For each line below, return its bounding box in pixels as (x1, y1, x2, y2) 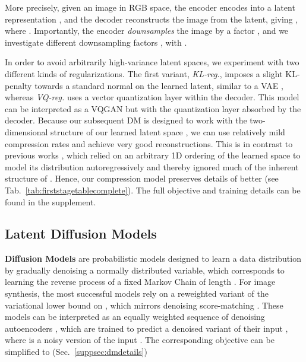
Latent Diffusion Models (5, 224, 157, 243)
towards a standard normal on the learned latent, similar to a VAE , (34, 79, 283, 91)
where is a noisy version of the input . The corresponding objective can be (5, 334, 275, 346)
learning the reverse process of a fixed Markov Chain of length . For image (5, 275, 276, 288)
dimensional (5, 125, 48, 138)
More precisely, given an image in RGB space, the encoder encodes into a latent (5, 1, 295, 13)
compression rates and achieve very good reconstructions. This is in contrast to (5, 137, 293, 150)
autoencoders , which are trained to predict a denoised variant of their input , (5, 322, 288, 334)
